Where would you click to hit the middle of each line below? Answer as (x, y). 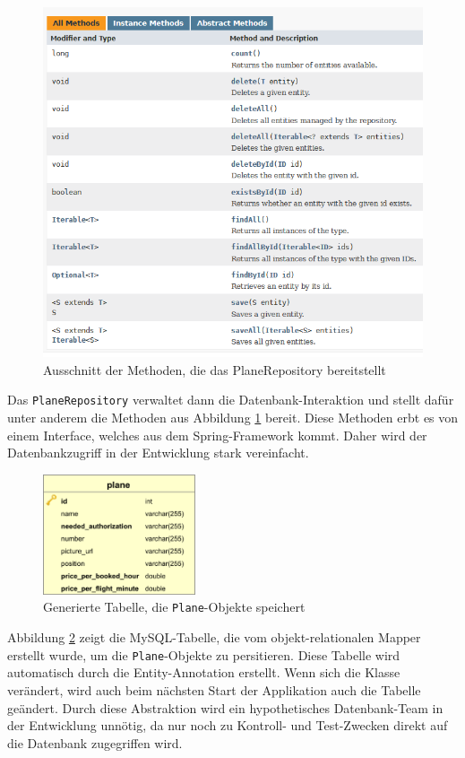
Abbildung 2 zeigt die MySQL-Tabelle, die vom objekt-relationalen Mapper (214, 637)
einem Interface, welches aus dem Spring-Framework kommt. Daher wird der (217, 435)
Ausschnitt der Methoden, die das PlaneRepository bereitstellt (215, 369)
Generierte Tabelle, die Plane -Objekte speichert (174, 607)
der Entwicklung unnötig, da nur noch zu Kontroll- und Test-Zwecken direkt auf (228, 725)
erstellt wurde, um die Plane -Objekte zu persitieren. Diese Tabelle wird (204, 654)
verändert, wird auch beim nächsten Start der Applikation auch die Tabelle (214, 689)
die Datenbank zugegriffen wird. (95, 742)
